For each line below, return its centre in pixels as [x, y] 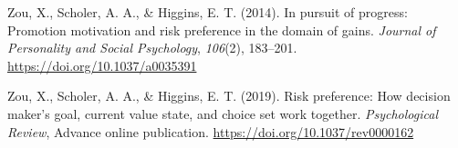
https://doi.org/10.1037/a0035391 [102, 65]
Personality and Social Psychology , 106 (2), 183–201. [152, 48]
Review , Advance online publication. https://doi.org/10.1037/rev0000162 [211, 131]
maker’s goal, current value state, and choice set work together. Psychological [223, 113]
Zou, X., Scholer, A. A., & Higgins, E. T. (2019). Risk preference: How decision [229, 96]
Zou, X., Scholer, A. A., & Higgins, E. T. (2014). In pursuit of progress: [208, 12]
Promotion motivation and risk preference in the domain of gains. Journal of [222, 30]
